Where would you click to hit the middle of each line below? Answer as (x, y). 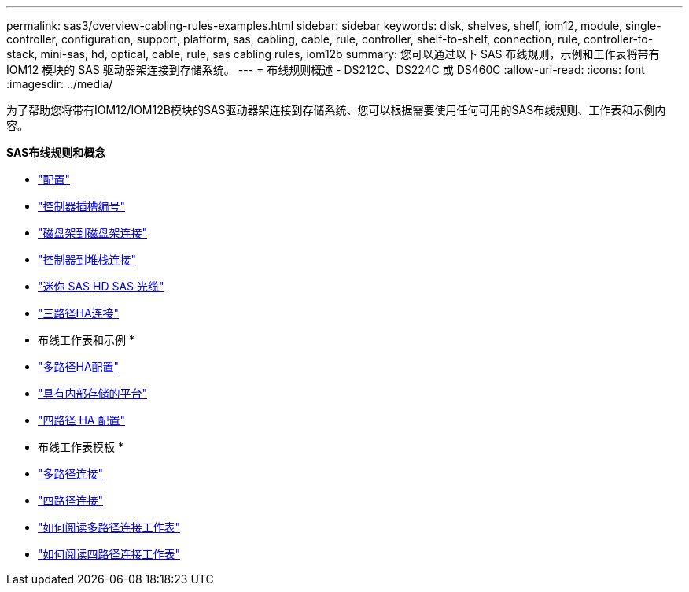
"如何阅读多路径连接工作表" (109, 527)
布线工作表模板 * (81, 447)
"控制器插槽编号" (82, 206)
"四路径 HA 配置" (81, 420)
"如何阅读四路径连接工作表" (109, 554)
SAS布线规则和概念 (56, 152)
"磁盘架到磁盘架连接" (93, 233)
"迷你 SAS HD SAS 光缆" (101, 286)
